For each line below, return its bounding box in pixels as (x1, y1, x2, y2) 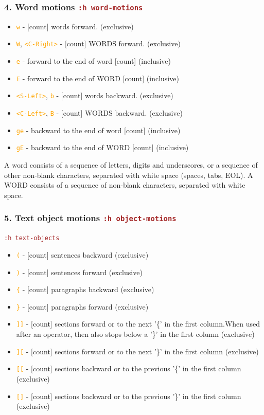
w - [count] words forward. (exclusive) (16, 21, 134, 31)
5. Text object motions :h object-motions (4, 211, 177, 224)
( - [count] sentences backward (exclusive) (16, 249, 149, 260)
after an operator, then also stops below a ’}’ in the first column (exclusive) (16, 329, 255, 339)
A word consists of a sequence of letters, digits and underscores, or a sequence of (4, 159, 258, 170)
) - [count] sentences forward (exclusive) (16, 266, 143, 277)
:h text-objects (4, 234, 60, 242)
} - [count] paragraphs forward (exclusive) (16, 301, 149, 312)
